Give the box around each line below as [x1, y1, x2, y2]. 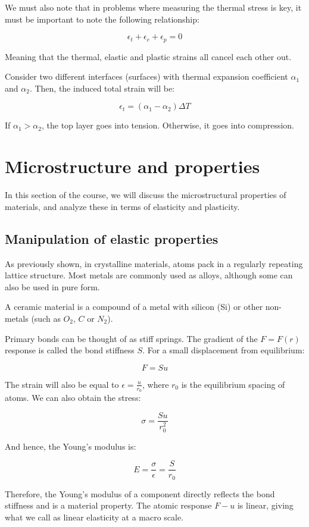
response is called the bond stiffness [5, 344, 135, 356]
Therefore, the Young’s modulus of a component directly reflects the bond [5, 487, 275, 500]
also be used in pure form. [5, 280, 100, 293]
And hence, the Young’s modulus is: [5, 440, 136, 452]
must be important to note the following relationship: [5, 12, 199, 25]
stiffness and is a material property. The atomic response [5, 499, 212, 512]
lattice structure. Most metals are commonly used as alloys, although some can [5, 269, 293, 281]
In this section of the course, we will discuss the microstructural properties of [5, 189, 286, 201]
